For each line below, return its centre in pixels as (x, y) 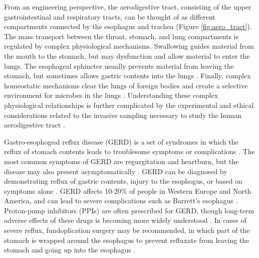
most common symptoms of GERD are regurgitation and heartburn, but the (121, 161)
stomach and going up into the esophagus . (70, 250)
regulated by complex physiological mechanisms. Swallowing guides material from (129, 46)
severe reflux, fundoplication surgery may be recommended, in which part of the (127, 230)
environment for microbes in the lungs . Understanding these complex (111, 95)
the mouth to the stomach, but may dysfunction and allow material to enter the (127, 55)
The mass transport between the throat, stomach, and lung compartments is (121, 36)
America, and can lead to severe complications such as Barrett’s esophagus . (121, 201)
